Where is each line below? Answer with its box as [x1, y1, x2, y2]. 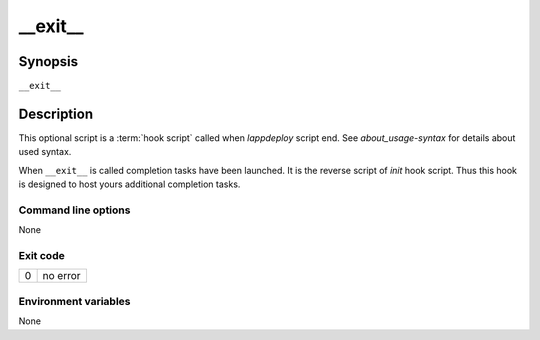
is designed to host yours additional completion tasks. [18, 178, 241, 190]
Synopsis [18, 53, 79, 70]
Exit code [18, 249, 65, 263]
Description [18, 105, 94, 122]
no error [42, 269, 81, 283]
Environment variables [18, 294, 131, 308]
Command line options [18, 203, 131, 217]
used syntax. [18, 146, 72, 158]
